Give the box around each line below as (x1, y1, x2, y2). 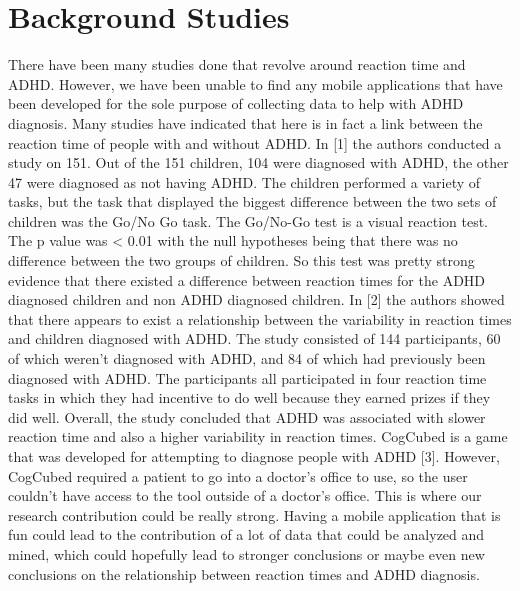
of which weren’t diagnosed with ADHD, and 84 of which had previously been (8, 348, 486, 369)
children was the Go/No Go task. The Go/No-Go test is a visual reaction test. (8, 210, 488, 231)
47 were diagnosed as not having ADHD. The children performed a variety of (8, 171, 481, 192)
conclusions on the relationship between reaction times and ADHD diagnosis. (8, 563, 480, 584)
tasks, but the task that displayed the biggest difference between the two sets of (8, 191, 497, 212)
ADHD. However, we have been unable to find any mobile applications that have (8, 73, 503, 94)
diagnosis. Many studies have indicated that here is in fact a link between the (8, 112, 483, 133)
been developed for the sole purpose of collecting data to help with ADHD (8, 93, 464, 114)
